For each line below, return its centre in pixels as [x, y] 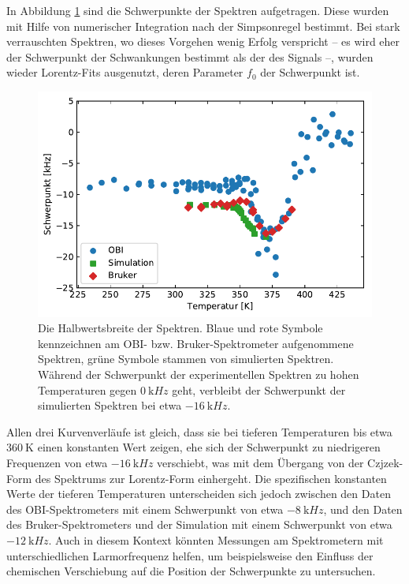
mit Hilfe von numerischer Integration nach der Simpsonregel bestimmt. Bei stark [203, 26]
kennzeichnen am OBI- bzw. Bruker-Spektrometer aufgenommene [196, 343]
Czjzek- [385, 462]
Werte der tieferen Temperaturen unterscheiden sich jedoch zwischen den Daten [199, 494]
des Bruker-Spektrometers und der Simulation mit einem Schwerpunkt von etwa [199, 524]
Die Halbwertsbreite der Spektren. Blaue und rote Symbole [180, 328]
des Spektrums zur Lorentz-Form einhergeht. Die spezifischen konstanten [211, 478]
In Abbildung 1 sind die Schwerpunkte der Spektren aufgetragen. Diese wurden [198, 10]
